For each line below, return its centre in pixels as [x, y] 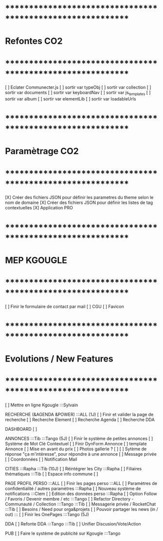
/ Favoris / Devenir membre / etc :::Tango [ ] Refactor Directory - [69, 499]
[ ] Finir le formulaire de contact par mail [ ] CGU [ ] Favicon [64, 306]
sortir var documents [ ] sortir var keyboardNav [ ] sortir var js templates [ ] [78, 93]
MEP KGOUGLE [36, 260]
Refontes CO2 [34, 41]
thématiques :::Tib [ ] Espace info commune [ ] [52, 474]
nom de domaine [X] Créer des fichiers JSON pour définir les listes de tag [79, 202]
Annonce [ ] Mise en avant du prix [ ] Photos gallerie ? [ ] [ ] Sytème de [76, 449]
